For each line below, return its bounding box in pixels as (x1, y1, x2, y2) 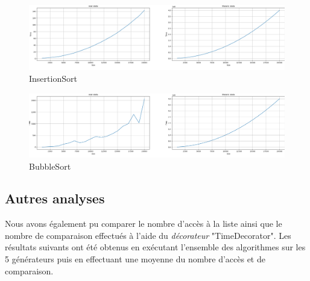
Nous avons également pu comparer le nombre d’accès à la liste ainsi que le (5, 217, 282, 230)
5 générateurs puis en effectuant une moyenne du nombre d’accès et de (5, 253, 265, 265)
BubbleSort (29, 159, 71, 172)
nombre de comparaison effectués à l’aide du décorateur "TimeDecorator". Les (5, 229, 291, 241)
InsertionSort (29, 72, 77, 85)
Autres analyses (5, 189, 105, 208)
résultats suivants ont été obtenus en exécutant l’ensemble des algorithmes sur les (5, 241, 306, 253)
